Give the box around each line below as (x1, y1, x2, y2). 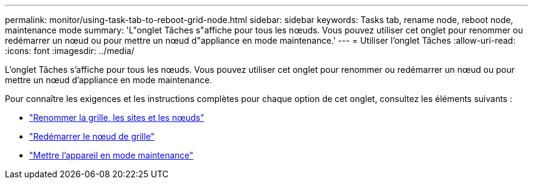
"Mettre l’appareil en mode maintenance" (29, 150, 193, 160)
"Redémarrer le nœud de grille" (29, 131, 155, 141)
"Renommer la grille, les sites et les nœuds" (29, 112, 204, 123)
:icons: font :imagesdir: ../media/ (5, 46, 134, 56)
